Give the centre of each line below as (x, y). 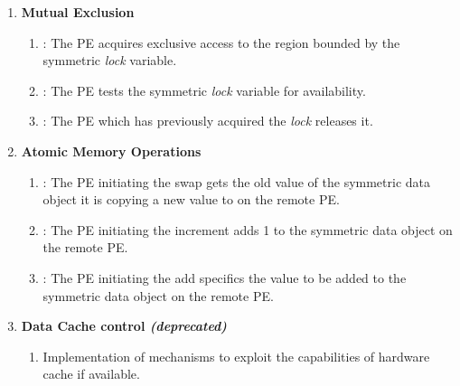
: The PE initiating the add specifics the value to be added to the (225, 277)
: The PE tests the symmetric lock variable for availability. (204, 90)
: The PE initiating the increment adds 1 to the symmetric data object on (248, 229)
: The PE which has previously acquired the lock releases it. (208, 121)
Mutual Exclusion (78, 12)
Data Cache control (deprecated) (124, 326)
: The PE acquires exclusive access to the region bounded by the (221, 42)
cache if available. (91, 374)
